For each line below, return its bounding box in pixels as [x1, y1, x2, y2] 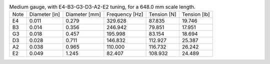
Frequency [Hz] [106, 11, 143, 18]
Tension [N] [148, 11, 177, 18]
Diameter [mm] [65, 11, 101, 18]
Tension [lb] [181, 11, 210, 18]
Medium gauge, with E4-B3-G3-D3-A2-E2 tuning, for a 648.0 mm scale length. [9, 3, 196, 10]
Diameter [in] [29, 11, 60, 18]
